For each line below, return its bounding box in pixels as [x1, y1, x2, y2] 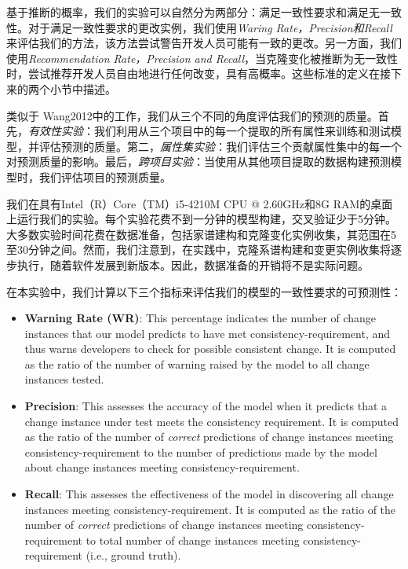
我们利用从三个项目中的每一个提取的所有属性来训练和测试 [93, 123, 391, 139]
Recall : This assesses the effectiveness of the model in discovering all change [24, 486, 394, 502]
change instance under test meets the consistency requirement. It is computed [24, 413, 399, 429]
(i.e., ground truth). [86, 547, 181, 563]
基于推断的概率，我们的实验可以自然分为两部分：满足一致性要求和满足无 [6, 4, 380, 20]
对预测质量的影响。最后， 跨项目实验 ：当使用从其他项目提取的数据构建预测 [6, 153, 391, 170]
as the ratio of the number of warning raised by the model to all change [24, 355, 370, 372]
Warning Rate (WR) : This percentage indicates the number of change [24, 310, 377, 326]
